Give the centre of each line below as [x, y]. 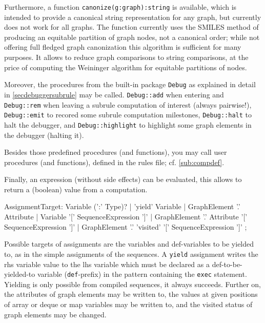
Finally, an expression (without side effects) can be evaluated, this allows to [123, 179]
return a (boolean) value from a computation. [76, 189]
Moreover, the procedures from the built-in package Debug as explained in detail [130, 84]
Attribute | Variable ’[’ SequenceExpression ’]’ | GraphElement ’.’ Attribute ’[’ [126, 217]
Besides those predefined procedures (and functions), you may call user [116, 152]
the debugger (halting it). [44, 135]
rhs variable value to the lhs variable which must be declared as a [107, 264]
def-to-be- [227, 264]
